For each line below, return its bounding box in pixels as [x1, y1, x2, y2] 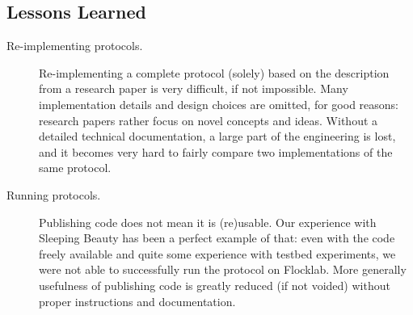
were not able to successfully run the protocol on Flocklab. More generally [39, 261, 407, 278]
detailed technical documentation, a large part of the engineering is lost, [39, 128, 396, 145]
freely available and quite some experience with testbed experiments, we [39, 245, 396, 262]
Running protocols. [6, 186, 101, 203]
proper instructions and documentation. [39, 292, 236, 309]
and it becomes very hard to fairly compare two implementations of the [39, 143, 393, 160]
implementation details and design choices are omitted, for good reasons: [39, 95, 398, 112]
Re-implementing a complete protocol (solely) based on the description [39, 64, 390, 81]
